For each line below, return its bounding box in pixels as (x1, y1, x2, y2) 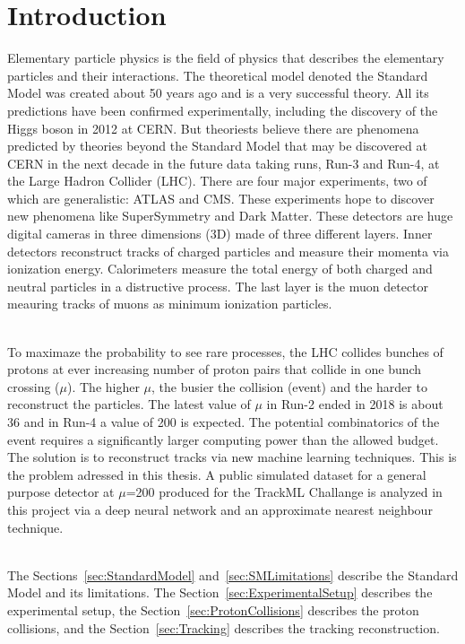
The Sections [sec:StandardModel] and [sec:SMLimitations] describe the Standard (7, 565, 459, 584)
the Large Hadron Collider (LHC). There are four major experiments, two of (7, 171, 427, 190)
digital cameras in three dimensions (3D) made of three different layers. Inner (7, 224, 433, 243)
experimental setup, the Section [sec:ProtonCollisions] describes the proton (7, 600, 419, 619)
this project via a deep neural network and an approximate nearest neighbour (7, 500, 433, 518)
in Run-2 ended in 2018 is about (266, 395, 443, 413)
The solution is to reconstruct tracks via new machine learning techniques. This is (7, 448, 457, 466)
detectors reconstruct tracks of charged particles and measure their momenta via (7, 241, 449, 260)
